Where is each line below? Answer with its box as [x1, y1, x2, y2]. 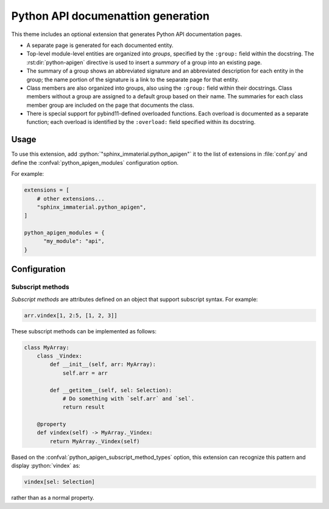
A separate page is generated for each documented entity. [26, 42, 174, 49]
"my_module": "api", [43, 238, 105, 245]
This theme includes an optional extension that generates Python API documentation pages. [11, 31, 242, 38]
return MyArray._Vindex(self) [49, 438, 140, 445]
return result [62, 403, 105, 411]
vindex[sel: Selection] [24, 478, 96, 485]
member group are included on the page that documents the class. [26, 101, 194, 109]
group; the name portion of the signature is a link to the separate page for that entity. [26, 76, 239, 83]
